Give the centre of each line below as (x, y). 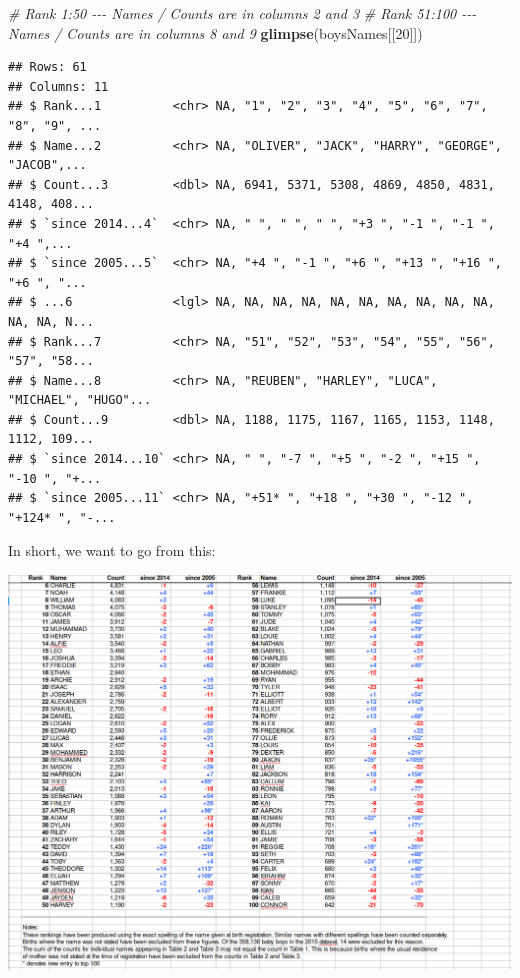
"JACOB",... (47, 165)
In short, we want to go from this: (112, 550)
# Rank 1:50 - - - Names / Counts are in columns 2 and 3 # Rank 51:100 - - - (242, 13)
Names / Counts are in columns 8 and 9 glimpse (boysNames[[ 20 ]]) (215, 32)
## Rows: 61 (47, 67)
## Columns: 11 (58, 86)
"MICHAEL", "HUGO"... (80, 400)
